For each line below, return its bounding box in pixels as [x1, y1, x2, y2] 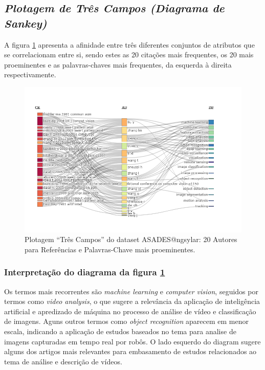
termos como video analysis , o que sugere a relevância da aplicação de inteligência [4, 296, 260, 307]
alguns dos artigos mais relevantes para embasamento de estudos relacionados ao [4, 346, 257, 357]
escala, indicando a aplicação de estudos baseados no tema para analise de [4, 326, 236, 337]
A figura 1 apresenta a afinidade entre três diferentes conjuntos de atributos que [4, 39, 255, 50]
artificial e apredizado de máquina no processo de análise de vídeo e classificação [4, 306, 256, 316]
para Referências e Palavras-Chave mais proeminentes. [25, 244, 195, 254]
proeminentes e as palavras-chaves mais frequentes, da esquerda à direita [4, 59, 232, 70]
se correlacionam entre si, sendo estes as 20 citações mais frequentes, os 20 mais [4, 49, 254, 60]
